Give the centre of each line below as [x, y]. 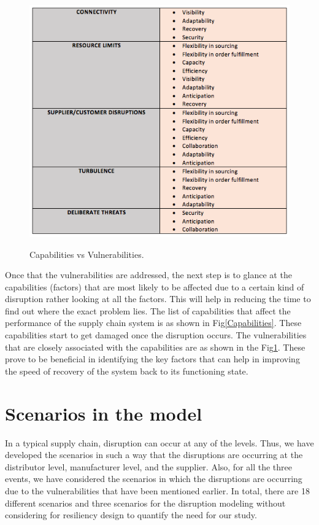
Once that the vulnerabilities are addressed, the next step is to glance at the [148, 275]
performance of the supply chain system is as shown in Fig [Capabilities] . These [153, 323]
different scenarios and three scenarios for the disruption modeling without [145, 503]
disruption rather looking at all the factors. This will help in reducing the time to [158, 299]
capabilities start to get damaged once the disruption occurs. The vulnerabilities [156, 335]
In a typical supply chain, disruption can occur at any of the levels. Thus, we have [159, 442]
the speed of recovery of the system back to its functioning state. [127, 371]
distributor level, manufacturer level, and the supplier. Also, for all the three [148, 466]
